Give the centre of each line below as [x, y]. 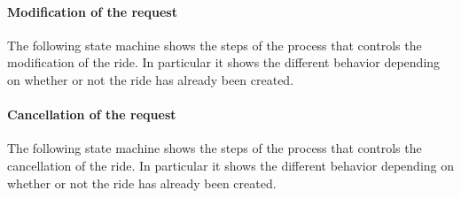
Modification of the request [92, 11]
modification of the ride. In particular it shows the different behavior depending [224, 62]
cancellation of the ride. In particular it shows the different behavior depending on [230, 165]
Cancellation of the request [92, 114]
